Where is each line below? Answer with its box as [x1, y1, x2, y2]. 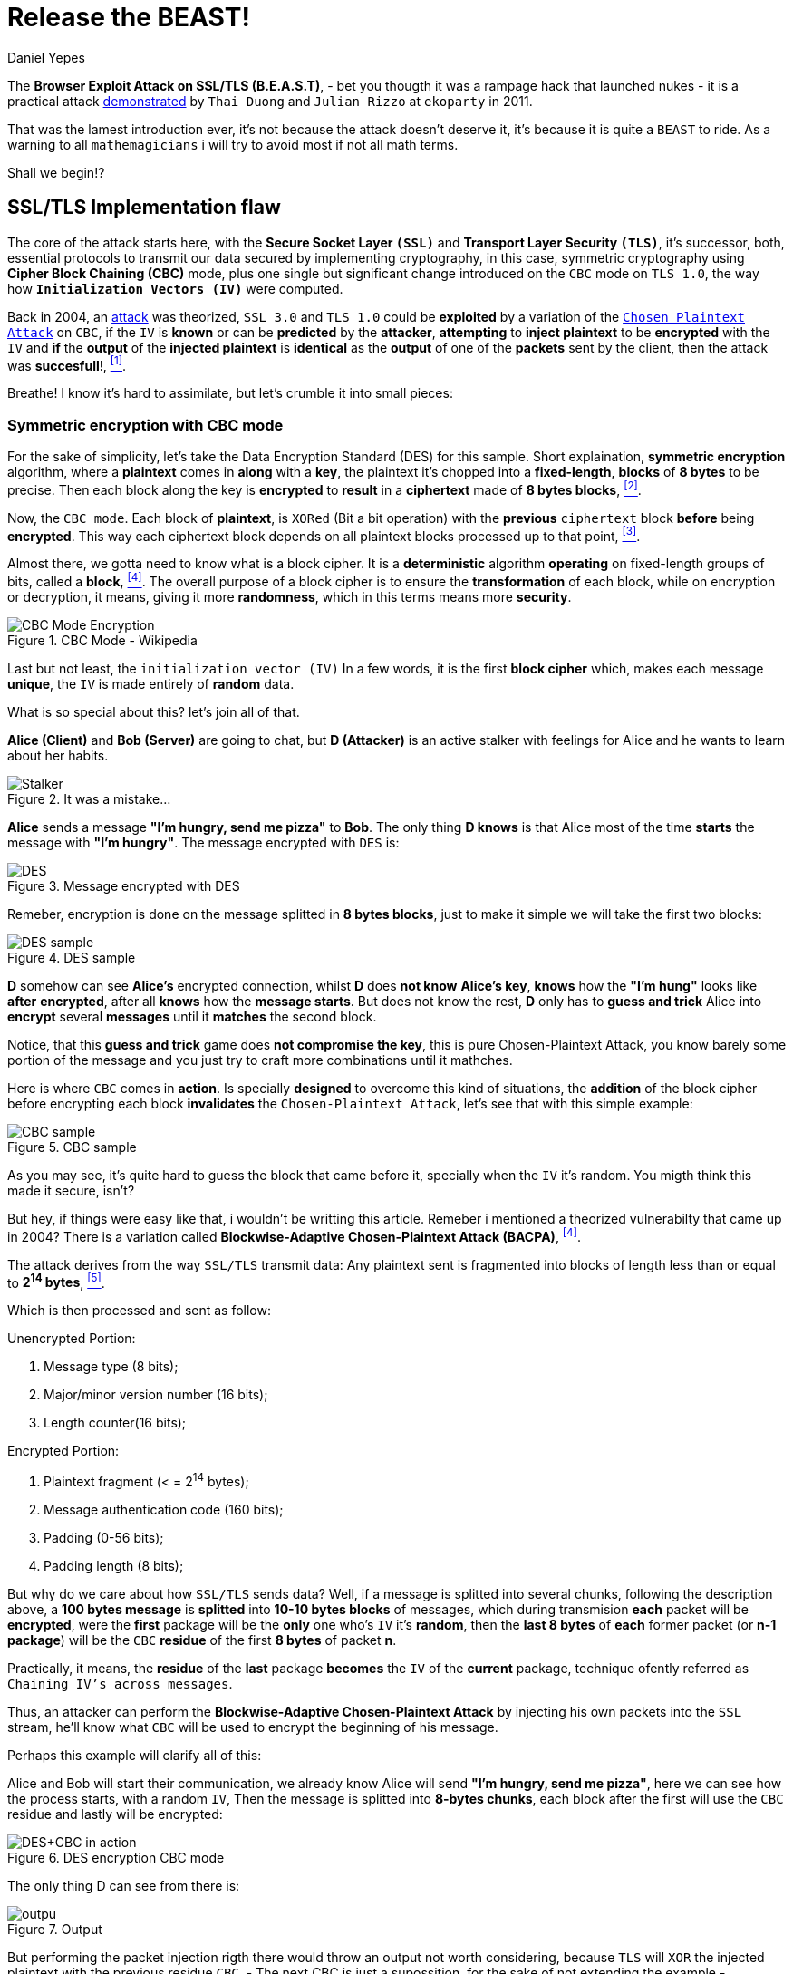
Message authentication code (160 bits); [44, 1501, 284, 1517]
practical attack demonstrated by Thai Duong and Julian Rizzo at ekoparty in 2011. [7, 92, 533, 109]
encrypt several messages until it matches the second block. [7, 1008, 377, 1024]
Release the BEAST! [7, 2, 250, 33]
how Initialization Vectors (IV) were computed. [7, 280, 343, 296]
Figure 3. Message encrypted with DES [7, 877, 240, 894]
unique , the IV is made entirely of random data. [7, 675, 295, 692]
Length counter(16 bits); [44, 1415, 187, 1431]
